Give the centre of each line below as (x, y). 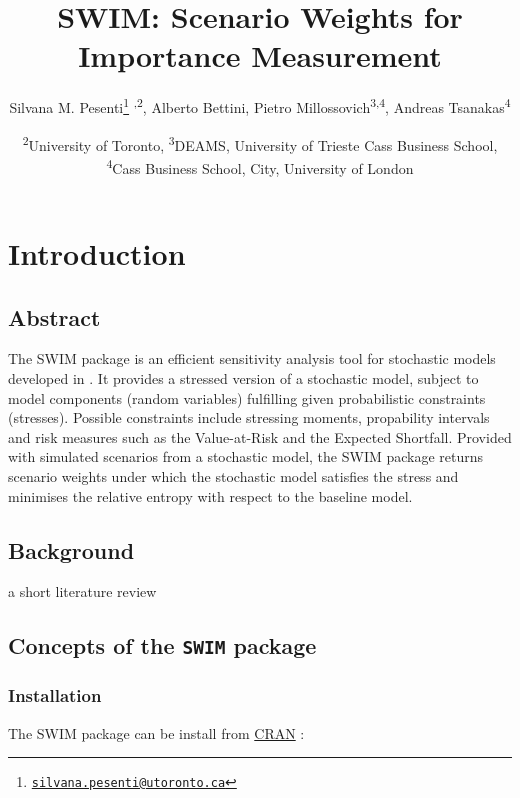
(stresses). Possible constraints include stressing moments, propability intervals (249, 417)
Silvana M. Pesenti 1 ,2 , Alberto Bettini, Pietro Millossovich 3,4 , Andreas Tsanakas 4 (260, 105)
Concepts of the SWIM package (162, 645)
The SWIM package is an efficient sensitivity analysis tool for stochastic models (252, 358)
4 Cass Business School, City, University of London (260, 166)
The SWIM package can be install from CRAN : (156, 732)
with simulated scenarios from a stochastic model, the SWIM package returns (246, 456)
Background (71, 549)
